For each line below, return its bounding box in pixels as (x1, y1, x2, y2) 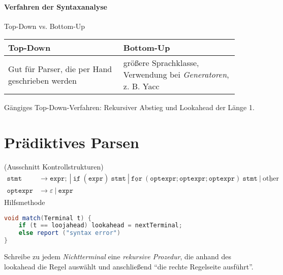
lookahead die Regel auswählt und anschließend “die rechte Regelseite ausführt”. (4, 261, 254, 271)
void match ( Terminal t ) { (4, 214, 91, 222)
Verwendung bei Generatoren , (123, 68, 229, 81)
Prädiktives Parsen (4, 132, 139, 153)
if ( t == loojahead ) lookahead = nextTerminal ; (18, 222, 182, 229)
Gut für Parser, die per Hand (8, 62, 112, 75)
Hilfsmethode (4, 196, 45, 207)
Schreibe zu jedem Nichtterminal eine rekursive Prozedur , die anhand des (4, 251, 231, 262)
